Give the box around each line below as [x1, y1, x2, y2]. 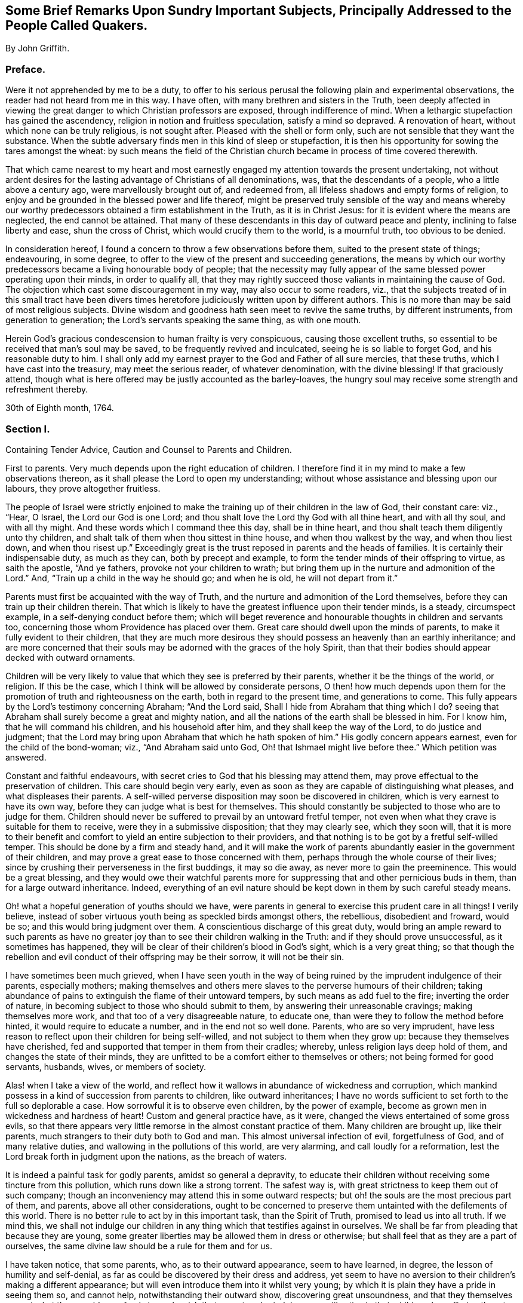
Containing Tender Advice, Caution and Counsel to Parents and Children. [5, 444, 292, 455]
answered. [5, 752, 47, 762]
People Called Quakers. [5, 18, 148, 33]
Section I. [5, 422, 50, 435]
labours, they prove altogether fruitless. [5, 483, 161, 493]
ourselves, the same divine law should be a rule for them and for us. [5, 1240, 272, 1251]
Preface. [5, 63, 46, 75]
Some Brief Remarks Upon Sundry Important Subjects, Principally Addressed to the [5, 3, 512, 18]
